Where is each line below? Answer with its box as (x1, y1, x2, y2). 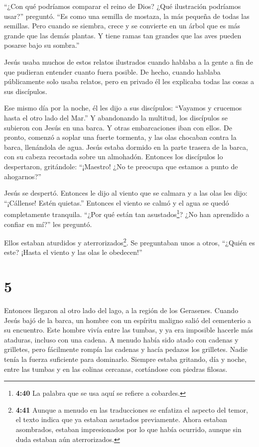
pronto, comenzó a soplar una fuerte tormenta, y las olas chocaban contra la (4, 132, 237, 142)
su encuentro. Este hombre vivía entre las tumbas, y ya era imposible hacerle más (4, 325, 254, 335)
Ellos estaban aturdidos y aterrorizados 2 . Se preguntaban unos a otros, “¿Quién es (4, 236, 255, 247)
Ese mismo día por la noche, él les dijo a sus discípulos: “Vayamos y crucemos (4, 103, 242, 113)
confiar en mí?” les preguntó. (4, 219, 92, 229)
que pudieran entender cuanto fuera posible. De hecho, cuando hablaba (4, 66, 221, 77)
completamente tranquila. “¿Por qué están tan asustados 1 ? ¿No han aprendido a (4, 208, 250, 219)
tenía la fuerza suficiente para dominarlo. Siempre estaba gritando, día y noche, (4, 354, 247, 364)
